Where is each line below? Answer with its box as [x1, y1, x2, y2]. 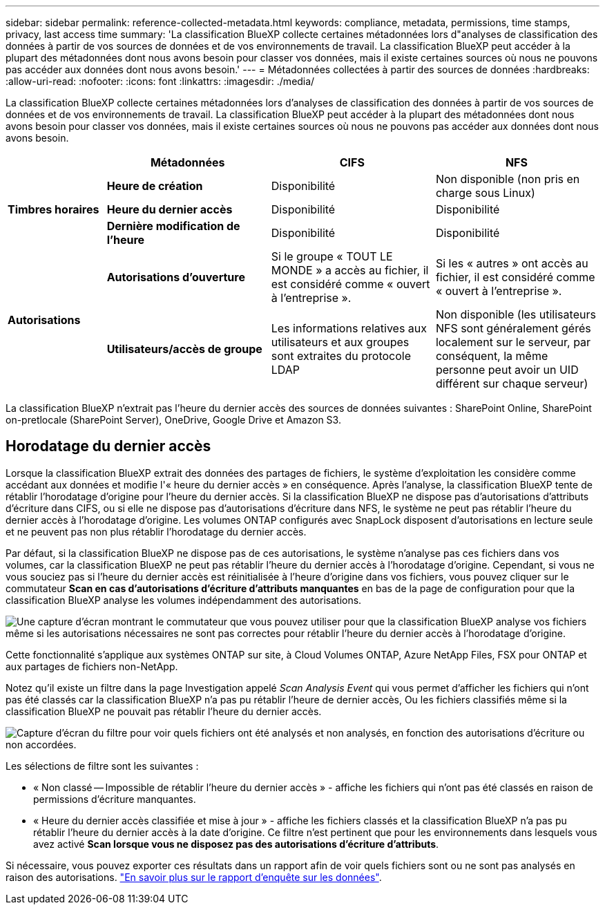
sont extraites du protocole [271, 349, 411, 363]
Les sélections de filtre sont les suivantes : [6, 759, 199, 772]
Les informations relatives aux [271, 321, 428, 335]
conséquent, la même [435, 349, 548, 363]
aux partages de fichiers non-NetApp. [6, 660, 178, 672]
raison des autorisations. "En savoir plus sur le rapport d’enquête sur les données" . [6, 871, 382, 883]
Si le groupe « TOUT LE [271, 249, 393, 263]
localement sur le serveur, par [435, 335, 591, 349]
